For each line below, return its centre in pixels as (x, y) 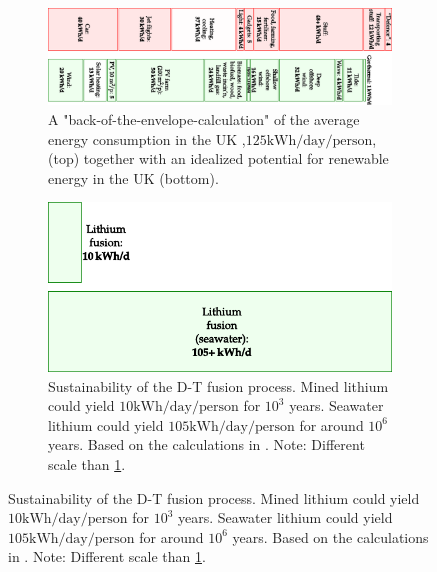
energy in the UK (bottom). (133, 177)
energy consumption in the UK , (147, 138)
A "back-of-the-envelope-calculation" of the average (204, 119)
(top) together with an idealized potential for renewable (218, 158)
